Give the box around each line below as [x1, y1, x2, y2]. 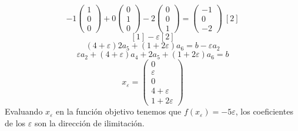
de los [5, 116, 26, 129]
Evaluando [5, 105, 43, 117]
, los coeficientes [235, 105, 293, 117]
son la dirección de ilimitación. [34, 116, 145, 129]
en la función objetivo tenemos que [56, 105, 182, 117]
